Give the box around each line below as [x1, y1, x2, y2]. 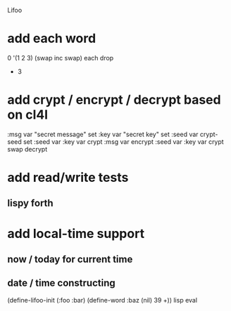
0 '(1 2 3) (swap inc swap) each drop [7, 53, 114, 62]
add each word [7, 31, 96, 46]
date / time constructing [7, 277, 116, 289]
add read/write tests [7, 170, 129, 185]
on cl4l [7, 107, 48, 123]
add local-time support [7, 225, 145, 241]
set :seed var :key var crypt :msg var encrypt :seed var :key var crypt [23, 137, 224, 146]
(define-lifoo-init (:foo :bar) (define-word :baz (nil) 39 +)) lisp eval [7, 296, 198, 304]
